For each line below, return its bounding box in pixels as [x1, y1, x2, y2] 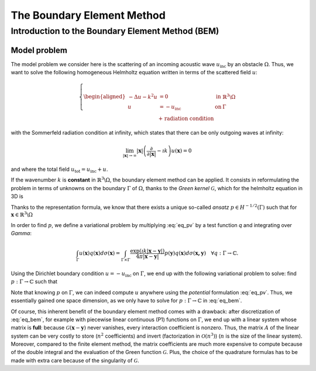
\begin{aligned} [83, 94, 126, 100]
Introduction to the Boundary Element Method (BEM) [11, 26, 219, 36]
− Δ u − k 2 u [129, 92, 158, 100]
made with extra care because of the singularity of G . [11, 357, 140, 364]
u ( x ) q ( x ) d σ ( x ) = [79, 250, 121, 257]
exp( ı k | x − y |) [130, 248, 165, 254]
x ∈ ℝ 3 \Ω [11, 211, 33, 218]
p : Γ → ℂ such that [11, 278, 58, 285]
